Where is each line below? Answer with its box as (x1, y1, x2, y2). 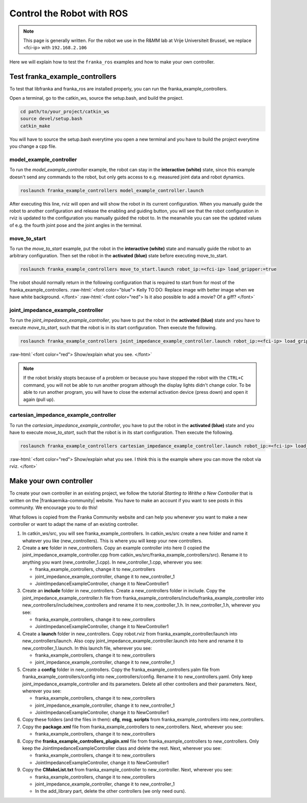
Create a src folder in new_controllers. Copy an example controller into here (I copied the (22, 545, 210, 551)
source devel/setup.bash (20, 116, 83, 122)
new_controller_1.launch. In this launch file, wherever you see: (22, 645, 152, 651)
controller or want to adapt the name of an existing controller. (9, 521, 139, 527)
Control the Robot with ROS (9, 8, 128, 19)
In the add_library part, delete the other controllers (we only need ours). (35, 788, 186, 794)
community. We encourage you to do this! (9, 504, 98, 511)
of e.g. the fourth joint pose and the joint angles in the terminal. (9, 222, 143, 228)
